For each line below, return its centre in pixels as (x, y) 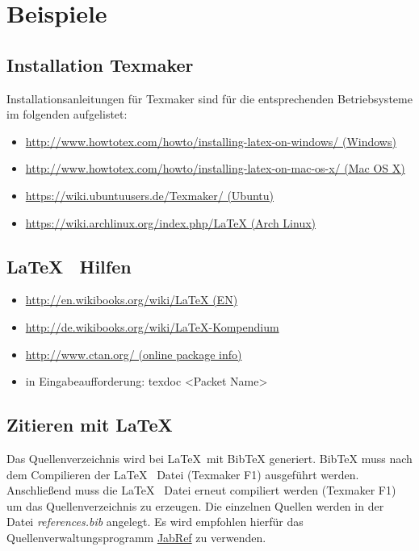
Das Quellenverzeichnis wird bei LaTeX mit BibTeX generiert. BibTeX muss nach (209, 458)
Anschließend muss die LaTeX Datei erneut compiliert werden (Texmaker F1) (201, 490)
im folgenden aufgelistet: (67, 114)
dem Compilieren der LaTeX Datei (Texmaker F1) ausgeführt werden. (183, 474)
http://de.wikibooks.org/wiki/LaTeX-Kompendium (152, 326)
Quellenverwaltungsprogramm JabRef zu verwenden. (136, 537)
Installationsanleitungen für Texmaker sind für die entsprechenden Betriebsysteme (209, 98)
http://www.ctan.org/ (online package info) (134, 354)
